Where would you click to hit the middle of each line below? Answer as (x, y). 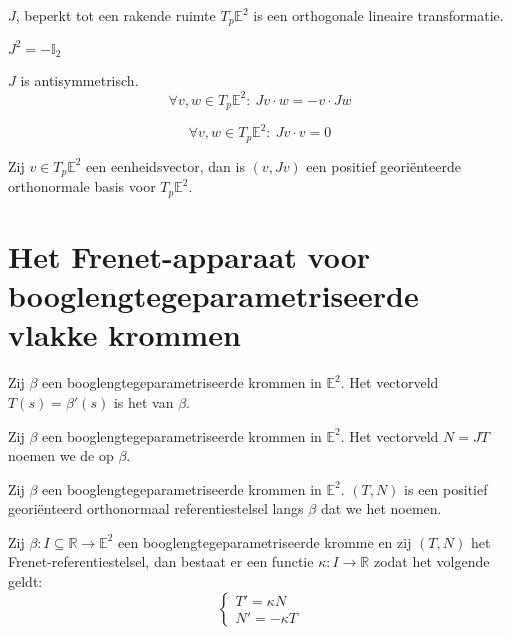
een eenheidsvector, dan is (165, 165)
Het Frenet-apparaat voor (189, 256)
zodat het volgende (431, 561)
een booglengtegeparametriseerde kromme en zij (265, 541)
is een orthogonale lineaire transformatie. (378, 15)
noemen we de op (61, 455)
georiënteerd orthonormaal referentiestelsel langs (156, 508)
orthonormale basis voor (82, 186)
